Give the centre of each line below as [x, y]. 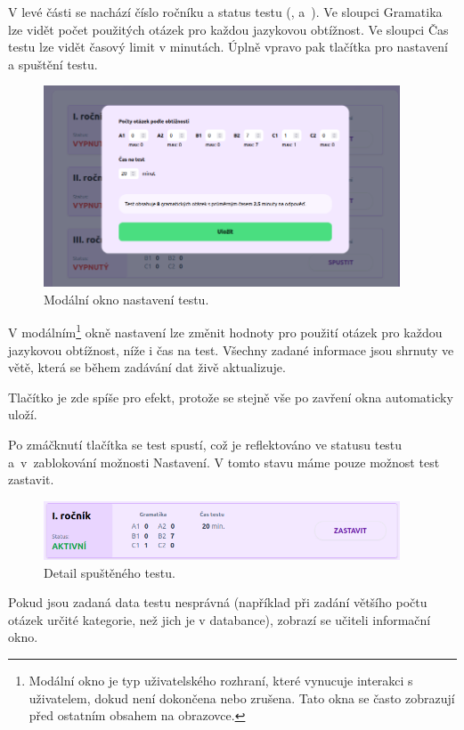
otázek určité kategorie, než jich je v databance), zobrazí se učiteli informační [220, 619]
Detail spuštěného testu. [110, 572]
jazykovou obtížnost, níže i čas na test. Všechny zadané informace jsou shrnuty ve [231, 349]
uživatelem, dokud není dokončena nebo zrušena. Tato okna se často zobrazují [242, 698]
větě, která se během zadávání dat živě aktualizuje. [147, 367]
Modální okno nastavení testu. [126, 299]
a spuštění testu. [53, 64]
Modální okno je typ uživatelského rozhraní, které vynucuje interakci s [221, 681]
